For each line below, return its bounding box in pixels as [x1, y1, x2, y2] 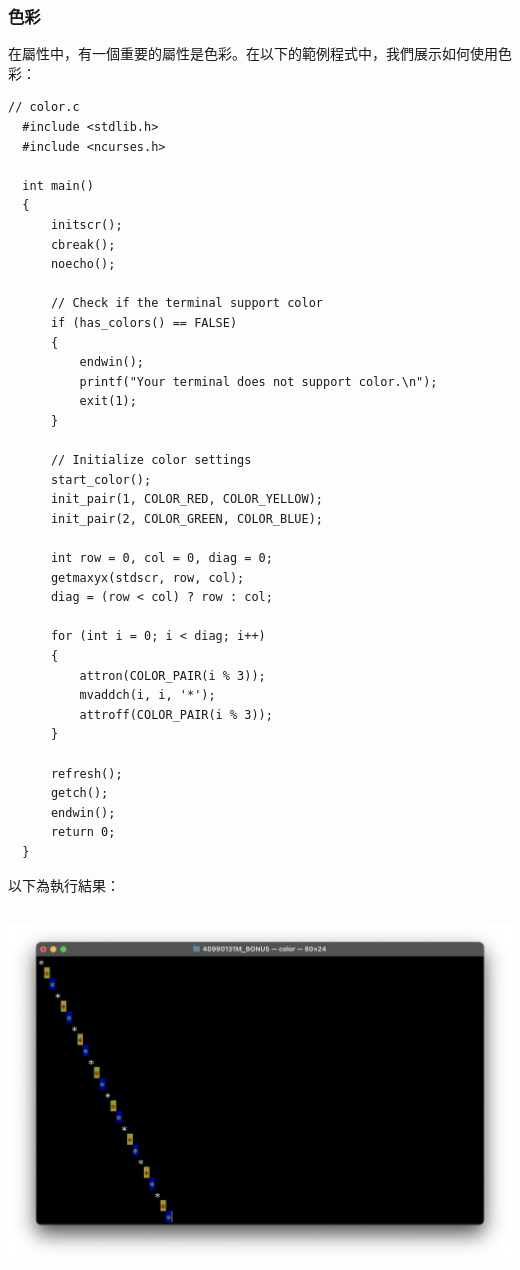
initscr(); [50, 217, 123, 232]
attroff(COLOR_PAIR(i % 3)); [79, 707, 273, 722]
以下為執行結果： [8, 874, 120, 895]
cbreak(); [50, 237, 116, 252]
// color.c [8, 100, 80, 115]
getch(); [50, 786, 109, 801]
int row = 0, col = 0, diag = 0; [50, 551, 273, 566]
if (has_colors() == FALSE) [50, 315, 238, 330]
